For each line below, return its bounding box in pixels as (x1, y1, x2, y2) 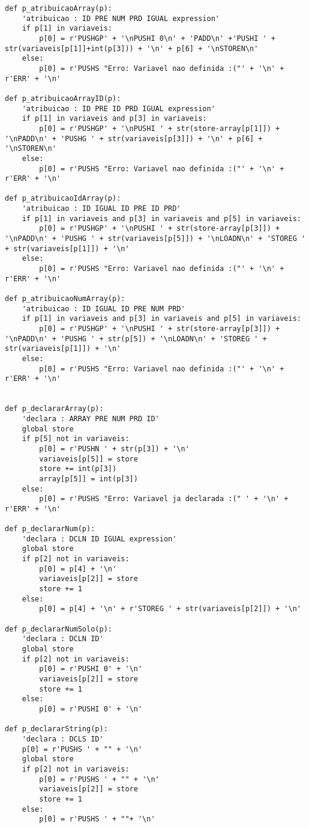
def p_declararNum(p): (5, 525, 95, 534)
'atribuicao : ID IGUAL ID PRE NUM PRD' (22, 304, 185, 313)
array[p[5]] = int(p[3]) (39, 474, 138, 483)
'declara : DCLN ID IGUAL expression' (22, 534, 177, 543)
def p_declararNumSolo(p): (5, 624, 112, 633)
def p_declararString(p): (5, 725, 108, 734)
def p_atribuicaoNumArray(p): (5, 294, 125, 303)
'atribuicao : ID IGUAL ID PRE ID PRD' (22, 204, 181, 213)
